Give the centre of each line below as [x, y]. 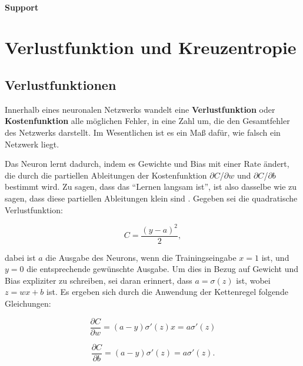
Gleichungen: [28, 303]
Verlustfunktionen [61, 84]
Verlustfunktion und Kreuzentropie [151, 47]
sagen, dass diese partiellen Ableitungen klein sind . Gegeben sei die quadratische [151, 198]
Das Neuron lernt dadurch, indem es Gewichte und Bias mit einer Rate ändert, [147, 164]
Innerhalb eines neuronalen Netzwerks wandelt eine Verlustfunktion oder [140, 109]
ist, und [275, 257]
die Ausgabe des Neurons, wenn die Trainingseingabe [141, 257]
